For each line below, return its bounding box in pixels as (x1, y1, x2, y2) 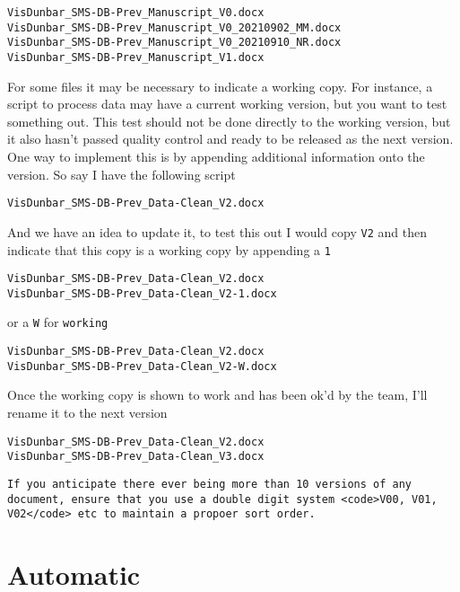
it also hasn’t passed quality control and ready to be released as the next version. (7, 129, 454, 148)
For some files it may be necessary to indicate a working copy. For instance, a (7, 76, 433, 95)
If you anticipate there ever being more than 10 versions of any (7, 477, 412, 490)
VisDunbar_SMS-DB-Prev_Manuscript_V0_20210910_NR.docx (7, 36, 342, 49)
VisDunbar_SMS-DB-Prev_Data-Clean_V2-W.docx (7, 359, 277, 373)
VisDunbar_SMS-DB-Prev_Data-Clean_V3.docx (7, 450, 265, 464)
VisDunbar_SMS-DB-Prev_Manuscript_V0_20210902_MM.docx (7, 21, 342, 34)
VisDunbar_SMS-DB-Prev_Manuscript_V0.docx (7, 6, 265, 19)
